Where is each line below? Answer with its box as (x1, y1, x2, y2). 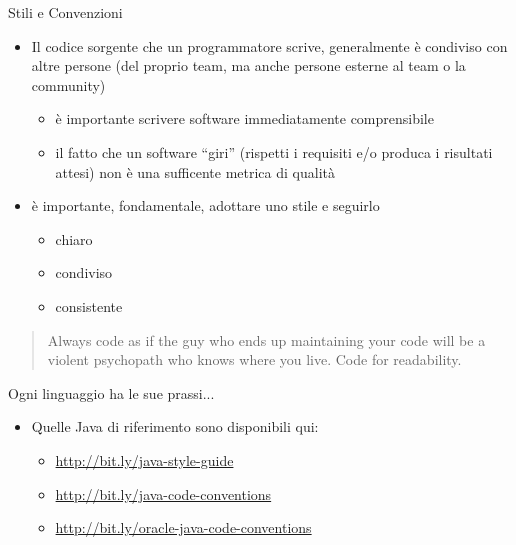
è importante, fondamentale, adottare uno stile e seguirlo (31, 195, 380, 216)
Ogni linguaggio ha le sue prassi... (8, 382, 215, 403)
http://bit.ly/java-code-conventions (55, 483, 272, 504)
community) (31, 74, 106, 95)
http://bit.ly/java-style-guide (55, 449, 234, 470)
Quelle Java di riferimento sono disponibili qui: (31, 416, 319, 437)
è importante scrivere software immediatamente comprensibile (55, 108, 434, 129)
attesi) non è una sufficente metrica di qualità (55, 161, 335, 182)
